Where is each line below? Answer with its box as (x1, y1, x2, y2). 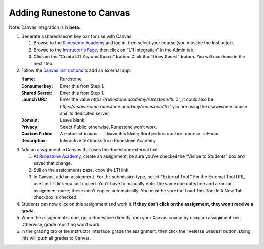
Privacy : (21, 124, 39, 130)
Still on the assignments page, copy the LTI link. (33, 167, 130, 173)
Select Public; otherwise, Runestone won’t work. (60, 124, 157, 130)
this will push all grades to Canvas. (21, 235, 91, 241)
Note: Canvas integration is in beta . (9, 24, 81, 30)
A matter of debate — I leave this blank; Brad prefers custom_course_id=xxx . (60, 131, 220, 136)
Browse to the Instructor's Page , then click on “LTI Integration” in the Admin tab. (33, 47, 195, 53)
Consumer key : (21, 83, 53, 89)
